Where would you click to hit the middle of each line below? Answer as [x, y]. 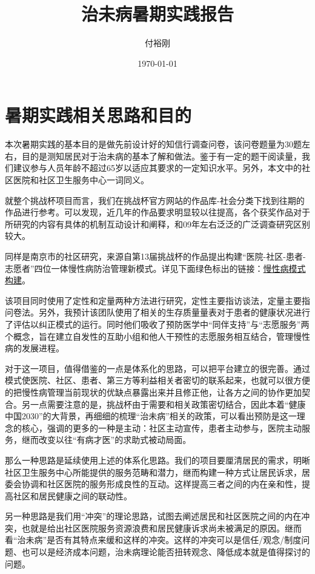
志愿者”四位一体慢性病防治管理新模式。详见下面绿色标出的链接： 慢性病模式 [155, 268]
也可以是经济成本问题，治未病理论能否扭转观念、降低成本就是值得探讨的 [166, 552]
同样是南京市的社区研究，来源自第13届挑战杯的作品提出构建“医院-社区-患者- [155, 256]
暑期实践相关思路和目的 [98, 115]
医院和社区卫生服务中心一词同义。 [81, 180]
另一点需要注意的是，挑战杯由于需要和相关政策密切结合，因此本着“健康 [164, 404]
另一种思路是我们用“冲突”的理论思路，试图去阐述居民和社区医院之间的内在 [153, 516]
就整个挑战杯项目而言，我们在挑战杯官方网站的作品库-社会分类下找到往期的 [155, 200]
